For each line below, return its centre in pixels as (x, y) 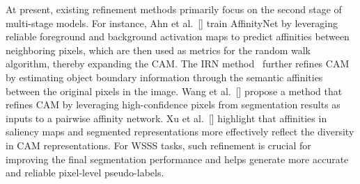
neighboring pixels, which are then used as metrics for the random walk (158, 50)
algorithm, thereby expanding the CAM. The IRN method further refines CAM (178, 64)
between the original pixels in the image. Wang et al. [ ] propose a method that (174, 91)
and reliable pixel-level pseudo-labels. (85, 173)
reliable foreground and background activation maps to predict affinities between (178, 36)
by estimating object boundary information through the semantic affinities (164, 77)
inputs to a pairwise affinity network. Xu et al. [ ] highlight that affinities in (166, 118)
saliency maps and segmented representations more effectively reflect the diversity (180, 132)
